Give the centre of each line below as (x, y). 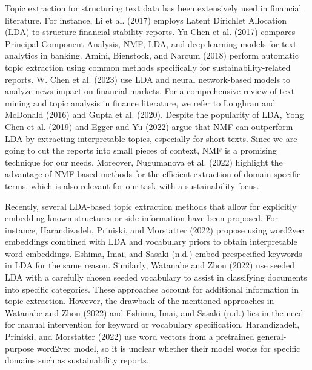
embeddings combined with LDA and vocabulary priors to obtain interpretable (151, 242)
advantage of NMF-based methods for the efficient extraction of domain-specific (153, 174)
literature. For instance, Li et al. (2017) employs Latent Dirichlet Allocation (146, 20)
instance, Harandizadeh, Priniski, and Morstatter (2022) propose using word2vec (154, 229)
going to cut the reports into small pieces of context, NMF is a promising (141, 150)
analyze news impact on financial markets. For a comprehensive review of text (150, 91)
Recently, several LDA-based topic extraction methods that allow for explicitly (151, 206)
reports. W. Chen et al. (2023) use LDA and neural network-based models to (148, 79)
